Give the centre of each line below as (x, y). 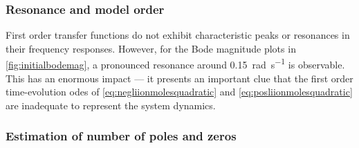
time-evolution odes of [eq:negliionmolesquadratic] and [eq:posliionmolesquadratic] (179, 92)
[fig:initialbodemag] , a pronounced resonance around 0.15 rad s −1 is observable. (175, 64)
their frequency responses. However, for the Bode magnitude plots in (151, 48)
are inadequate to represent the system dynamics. (111, 105)
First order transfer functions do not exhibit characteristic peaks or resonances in (178, 35)
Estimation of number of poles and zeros (121, 136)
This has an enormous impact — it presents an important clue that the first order (179, 78)
